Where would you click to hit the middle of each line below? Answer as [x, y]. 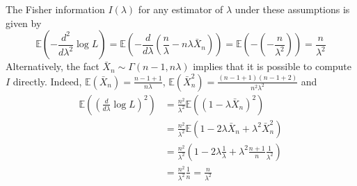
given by [24, 23]
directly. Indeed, [47, 81]
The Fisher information [55, 9]
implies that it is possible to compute [272, 66]
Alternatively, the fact [53, 66]
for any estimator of [181, 9]
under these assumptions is [292, 9]
